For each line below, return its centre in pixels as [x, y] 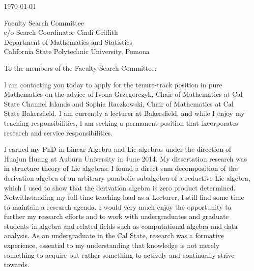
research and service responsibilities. [58, 132]
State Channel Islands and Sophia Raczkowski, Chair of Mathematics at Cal [119, 103]
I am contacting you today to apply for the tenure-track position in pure [113, 84]
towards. [17, 264]
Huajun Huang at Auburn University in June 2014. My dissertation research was [126, 158]
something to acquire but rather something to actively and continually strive [119, 255]
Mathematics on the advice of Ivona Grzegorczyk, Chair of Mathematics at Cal [123, 94]
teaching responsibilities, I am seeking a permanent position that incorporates [121, 122]
